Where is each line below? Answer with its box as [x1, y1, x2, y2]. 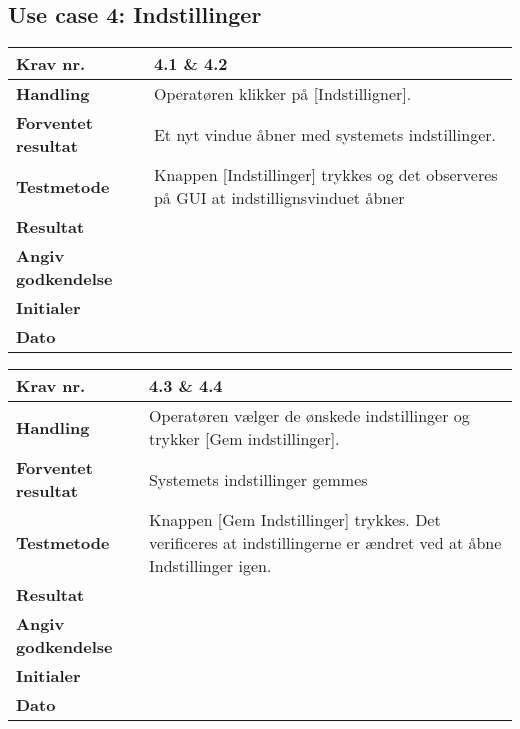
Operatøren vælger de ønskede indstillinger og [148, 404, 470, 428]
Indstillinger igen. [148, 554, 272, 578]
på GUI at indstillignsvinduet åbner [153, 186, 405, 210]
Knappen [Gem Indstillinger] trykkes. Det [148, 508, 441, 532]
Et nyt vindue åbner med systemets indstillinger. [153, 122, 496, 146]
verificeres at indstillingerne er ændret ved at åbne [148, 531, 502, 555]
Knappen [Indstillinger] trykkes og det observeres [153, 163, 498, 187]
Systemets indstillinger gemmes [148, 467, 368, 491]
